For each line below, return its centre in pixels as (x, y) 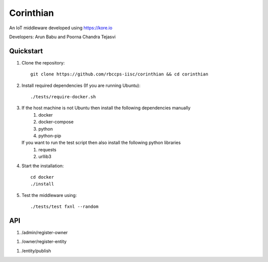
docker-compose (56, 122)
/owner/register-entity (44, 242)
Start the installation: (43, 166)
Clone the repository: (43, 63)
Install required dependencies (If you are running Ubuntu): (81, 85)
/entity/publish (36, 251)
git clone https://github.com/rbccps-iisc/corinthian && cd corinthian (119, 74)
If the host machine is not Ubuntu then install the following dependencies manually (106, 108)
